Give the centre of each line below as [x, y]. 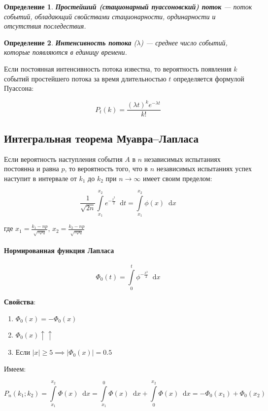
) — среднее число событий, [184, 42]
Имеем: [15, 368]
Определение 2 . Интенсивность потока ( [70, 42]
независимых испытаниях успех [204, 168]
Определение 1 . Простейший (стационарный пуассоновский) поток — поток [128, 6]
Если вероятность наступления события [63, 159]
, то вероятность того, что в [106, 168]
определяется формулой [209, 78]
